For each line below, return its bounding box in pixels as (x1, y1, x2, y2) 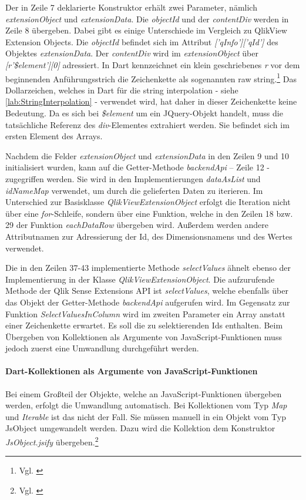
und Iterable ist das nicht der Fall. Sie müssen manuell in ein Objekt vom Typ (5, 410, 286, 422)
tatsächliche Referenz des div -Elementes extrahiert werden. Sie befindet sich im (5, 118, 290, 130)
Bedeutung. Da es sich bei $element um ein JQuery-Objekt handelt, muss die (5, 107, 283, 119)
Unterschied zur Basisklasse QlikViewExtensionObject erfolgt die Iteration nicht (5, 196, 291, 208)
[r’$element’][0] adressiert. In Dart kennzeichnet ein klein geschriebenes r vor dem (5, 58, 300, 71)
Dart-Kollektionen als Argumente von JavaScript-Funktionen (5, 365, 258, 377)
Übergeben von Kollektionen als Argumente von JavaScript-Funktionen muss (5, 330, 282, 343)
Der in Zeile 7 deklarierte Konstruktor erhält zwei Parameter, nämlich (5, 1, 257, 13)
